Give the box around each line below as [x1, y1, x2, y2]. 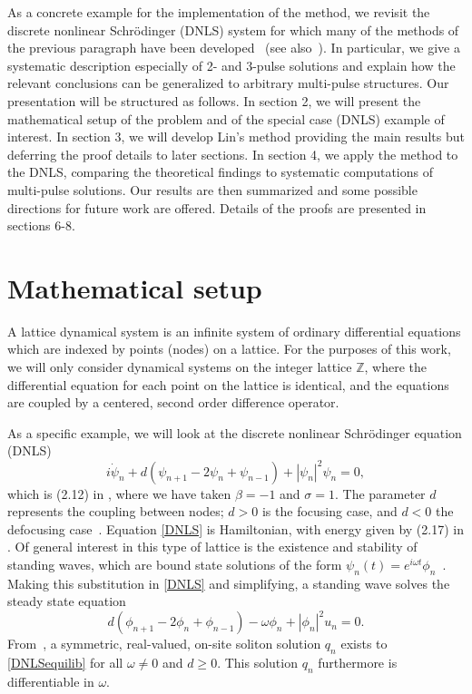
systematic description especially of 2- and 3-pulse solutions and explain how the [7, 55, 456, 74]
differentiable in [7, 671, 94, 690]
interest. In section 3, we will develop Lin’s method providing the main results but [7, 127, 465, 146]
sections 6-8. [7, 216, 75, 235]
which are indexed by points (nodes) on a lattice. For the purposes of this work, [7, 339, 451, 358]
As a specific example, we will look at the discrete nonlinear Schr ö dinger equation [7, 423, 462, 442]
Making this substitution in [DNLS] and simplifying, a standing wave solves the [7, 573, 450, 592]
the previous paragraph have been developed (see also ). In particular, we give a [7, 38, 461, 57]
